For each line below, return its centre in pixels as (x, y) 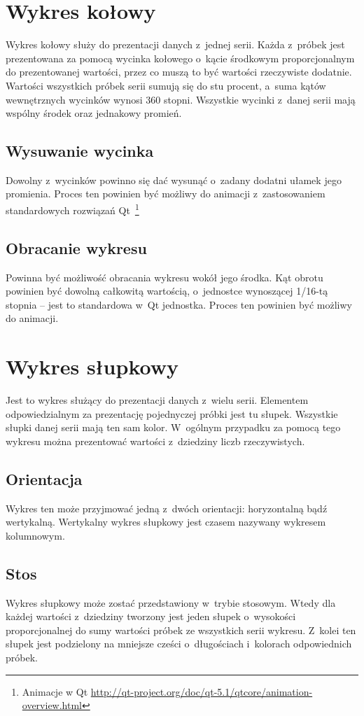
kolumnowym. (35, 535)
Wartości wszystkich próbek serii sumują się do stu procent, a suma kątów (166, 85)
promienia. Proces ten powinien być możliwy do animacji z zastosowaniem (166, 194)
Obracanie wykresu (76, 247)
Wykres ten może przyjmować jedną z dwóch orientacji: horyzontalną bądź (167, 508)
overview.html (52, 705)
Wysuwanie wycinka (80, 151)
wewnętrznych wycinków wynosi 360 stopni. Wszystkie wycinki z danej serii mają (181, 99)
